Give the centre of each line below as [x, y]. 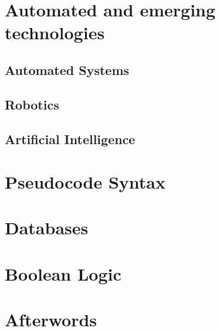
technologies [55, 33]
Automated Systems [67, 69]
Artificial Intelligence [70, 139]
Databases [47, 228]
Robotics [32, 104]
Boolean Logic [63, 273]
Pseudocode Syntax [85, 182]
